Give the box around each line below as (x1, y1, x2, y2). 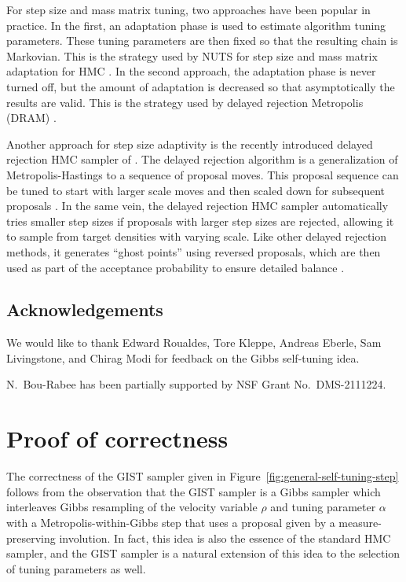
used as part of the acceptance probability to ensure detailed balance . (6, 259, 345, 275)
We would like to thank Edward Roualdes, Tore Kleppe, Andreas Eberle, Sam (6, 334, 382, 351)
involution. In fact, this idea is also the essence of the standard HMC (59, 529, 391, 546)
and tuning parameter (270, 499, 376, 515)
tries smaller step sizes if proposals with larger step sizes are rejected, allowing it (6, 212, 394, 229)
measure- (338, 514, 382, 530)
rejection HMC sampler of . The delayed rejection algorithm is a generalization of (6, 151, 398, 168)
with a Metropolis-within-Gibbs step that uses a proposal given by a (6, 514, 335, 530)
